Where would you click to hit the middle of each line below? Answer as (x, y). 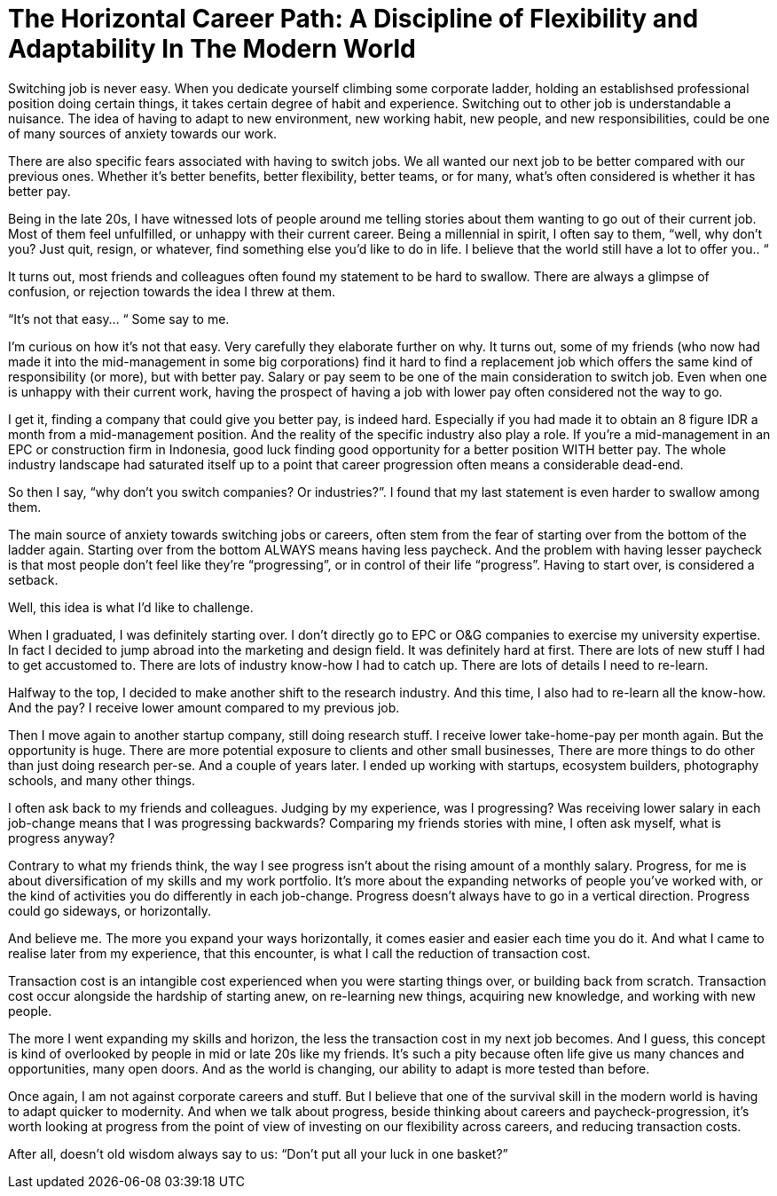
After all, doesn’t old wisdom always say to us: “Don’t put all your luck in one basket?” (258, 1153)
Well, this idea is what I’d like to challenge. (131, 607)
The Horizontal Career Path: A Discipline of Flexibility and (353, 19)
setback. (33, 579)
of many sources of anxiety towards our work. (143, 133)
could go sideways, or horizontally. (110, 910)
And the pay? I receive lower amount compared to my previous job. (204, 707)
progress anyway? (62, 838)
